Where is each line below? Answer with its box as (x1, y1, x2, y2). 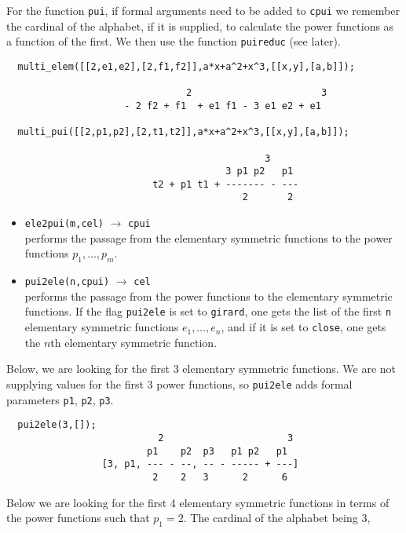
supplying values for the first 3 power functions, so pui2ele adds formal (6, 375, 353, 392)
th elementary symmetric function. (50, 334, 218, 350)
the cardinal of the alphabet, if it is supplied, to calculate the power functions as (6, 17, 394, 34)
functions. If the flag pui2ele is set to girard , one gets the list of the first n (24, 303, 392, 319)
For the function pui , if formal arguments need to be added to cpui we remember (6, 2, 400, 18)
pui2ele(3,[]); (17, 419, 97, 431)
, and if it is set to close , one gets (221, 319, 386, 335)
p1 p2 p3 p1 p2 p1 (146, 445, 287, 457)
